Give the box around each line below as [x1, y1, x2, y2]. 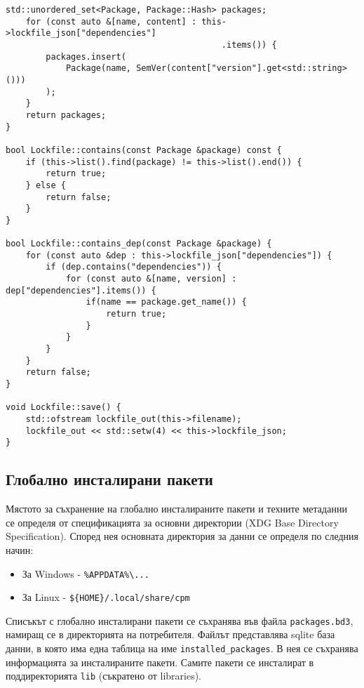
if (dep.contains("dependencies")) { [46, 262, 222, 272]
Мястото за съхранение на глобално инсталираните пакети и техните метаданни [6, 501, 347, 516]
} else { [25, 180, 66, 190]
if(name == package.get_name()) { [86, 297, 247, 307]
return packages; [25, 110, 107, 120]
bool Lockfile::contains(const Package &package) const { [6, 145, 282, 155]
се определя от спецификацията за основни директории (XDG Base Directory [6, 515, 339, 529]
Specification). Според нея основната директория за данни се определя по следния [6, 529, 359, 543]
